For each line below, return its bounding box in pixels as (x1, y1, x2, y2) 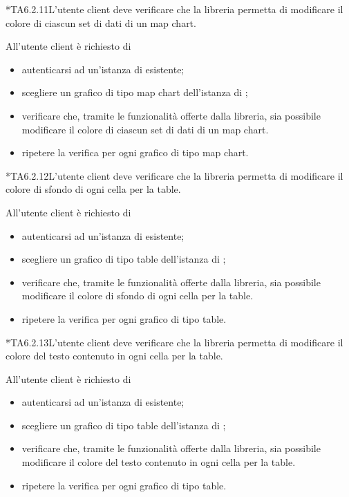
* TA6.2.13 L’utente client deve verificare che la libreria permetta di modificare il (6, 335, 343, 349)
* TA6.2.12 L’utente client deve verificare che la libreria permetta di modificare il (6, 168, 343, 182)
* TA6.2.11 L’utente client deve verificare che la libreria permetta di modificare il (6, 2, 343, 16)
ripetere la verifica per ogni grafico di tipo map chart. (21, 145, 249, 160)
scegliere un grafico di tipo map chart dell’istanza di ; (21, 85, 248, 100)
